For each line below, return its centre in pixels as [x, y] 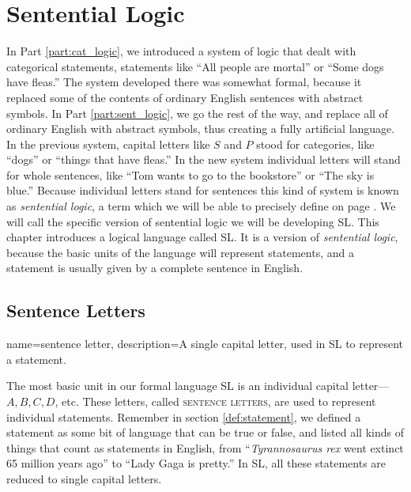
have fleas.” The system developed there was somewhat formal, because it [184, 82]
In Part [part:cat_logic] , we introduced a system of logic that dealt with [181, 51]
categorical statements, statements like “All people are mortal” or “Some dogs [195, 66]
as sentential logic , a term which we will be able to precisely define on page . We [201, 206]
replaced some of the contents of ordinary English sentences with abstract [185, 97]
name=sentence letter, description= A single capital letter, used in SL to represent [205, 344]
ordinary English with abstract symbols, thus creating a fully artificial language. [201, 129]
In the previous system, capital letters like [108, 144]
